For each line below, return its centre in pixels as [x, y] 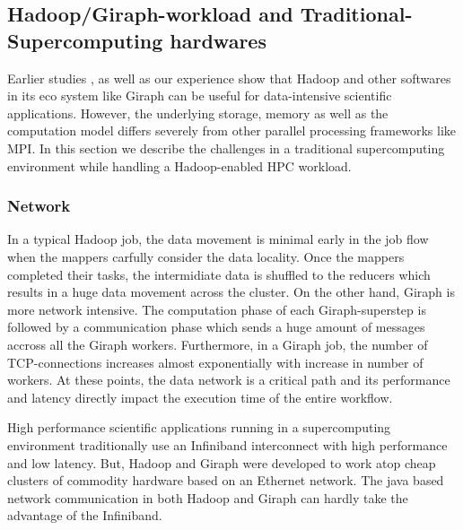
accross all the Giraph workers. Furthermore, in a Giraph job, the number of [218, 344]
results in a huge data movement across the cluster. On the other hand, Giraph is [231, 292]
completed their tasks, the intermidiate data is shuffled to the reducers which [219, 274]
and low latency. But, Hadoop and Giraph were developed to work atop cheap [222, 462]
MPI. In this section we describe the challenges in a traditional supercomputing [226, 148]
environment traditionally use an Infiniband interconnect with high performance [227, 444]
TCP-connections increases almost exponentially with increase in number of [215, 362]
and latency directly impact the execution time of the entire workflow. [200, 397]
